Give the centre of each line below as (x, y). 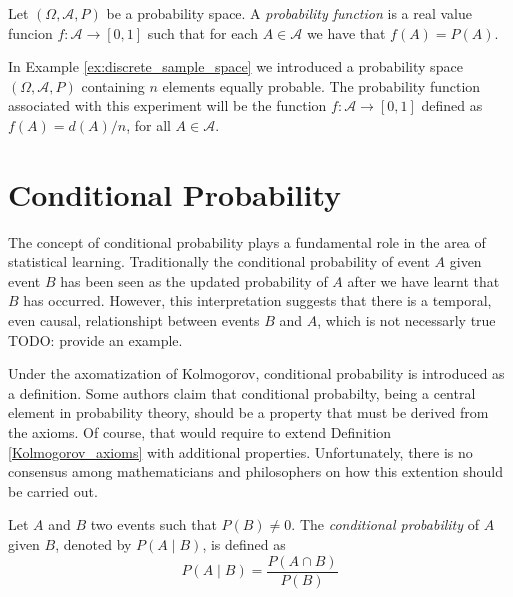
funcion (30, 32)
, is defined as (244, 544)
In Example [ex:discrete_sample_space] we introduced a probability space (235, 66)
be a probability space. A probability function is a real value (289, 13)
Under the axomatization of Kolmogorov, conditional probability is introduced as (256, 373)
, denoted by (93, 544)
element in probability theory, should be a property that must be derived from (248, 412)
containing (113, 85)
